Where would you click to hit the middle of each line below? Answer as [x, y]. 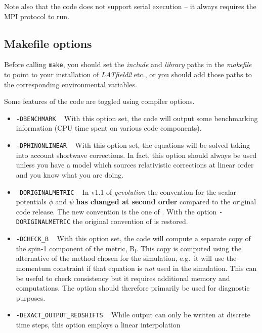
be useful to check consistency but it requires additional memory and [123, 278]
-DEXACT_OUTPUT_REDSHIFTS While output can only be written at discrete [133, 315]
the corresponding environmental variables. [71, 84]
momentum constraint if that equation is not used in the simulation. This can [136, 268]
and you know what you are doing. [70, 174]
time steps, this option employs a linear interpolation [98, 324]
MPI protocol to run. [37, 16]
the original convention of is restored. [130, 221]
